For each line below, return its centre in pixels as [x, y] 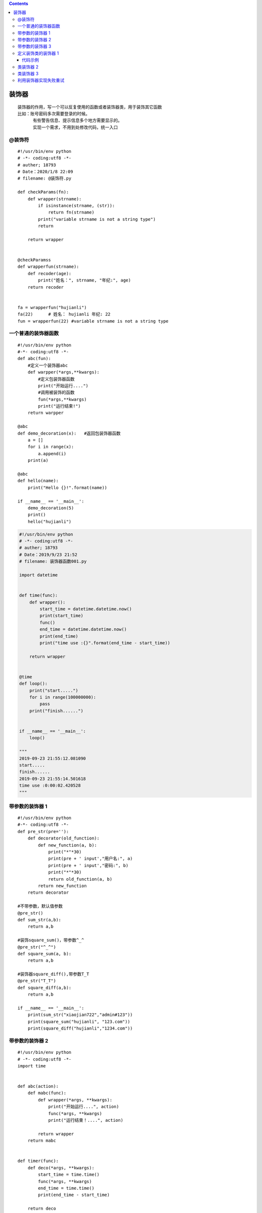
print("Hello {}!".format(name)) [67, 487]
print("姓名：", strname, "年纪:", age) [84, 280]
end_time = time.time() [66, 1188]
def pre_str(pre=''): [43, 831]
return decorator [48, 893]
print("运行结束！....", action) [86, 1120]
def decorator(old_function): [63, 838]
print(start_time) [61, 616]
